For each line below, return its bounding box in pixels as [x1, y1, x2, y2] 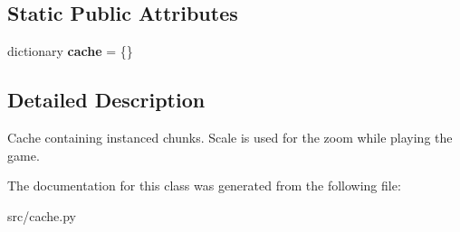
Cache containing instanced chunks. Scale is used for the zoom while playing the [7, 128, 453, 146]
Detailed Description [7, 86, 206, 114]
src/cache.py [7, 206, 76, 225]
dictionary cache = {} [7, 42, 133, 60]
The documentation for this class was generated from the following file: [7, 176, 401, 195]
